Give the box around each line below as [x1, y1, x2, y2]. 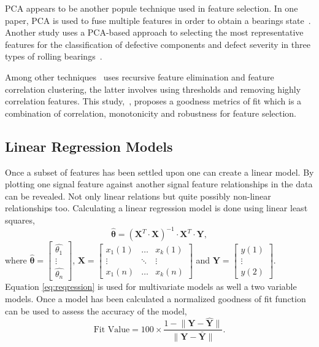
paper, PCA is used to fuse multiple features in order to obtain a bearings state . [5, 14, 311, 26]
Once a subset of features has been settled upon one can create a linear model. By [5, 165, 314, 178]
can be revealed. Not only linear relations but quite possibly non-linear [5, 189, 271, 202]
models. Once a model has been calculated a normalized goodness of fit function [5, 292, 306, 305]
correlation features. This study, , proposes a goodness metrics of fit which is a [5, 95, 302, 107]
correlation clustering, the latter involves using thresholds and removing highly [5, 82, 301, 95]
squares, [5, 213, 35, 226]
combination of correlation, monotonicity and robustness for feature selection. [5, 106, 296, 119]
